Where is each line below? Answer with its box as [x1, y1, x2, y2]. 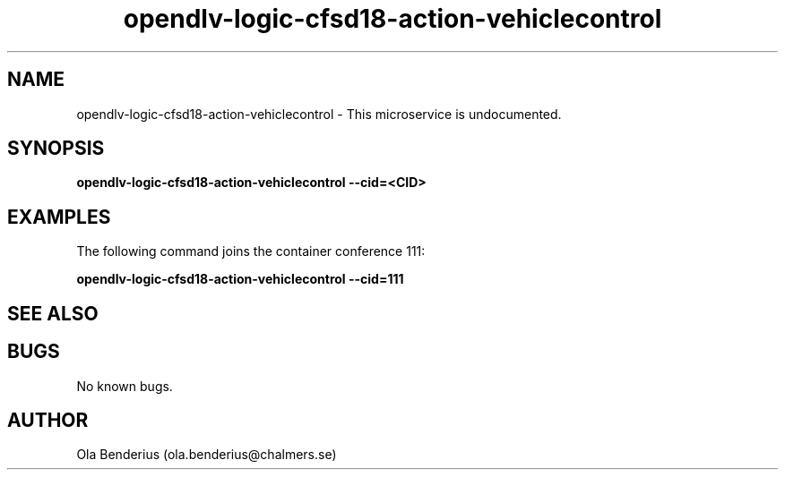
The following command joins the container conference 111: [76, 243, 426, 260]
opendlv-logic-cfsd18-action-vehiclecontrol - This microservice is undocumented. [76, 106, 562, 122]
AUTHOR [7, 408, 89, 431]
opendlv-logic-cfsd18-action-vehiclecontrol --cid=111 [76, 271, 404, 287]
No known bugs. [76, 378, 173, 394]
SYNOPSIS [7, 137, 105, 160]
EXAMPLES [7, 205, 111, 228]
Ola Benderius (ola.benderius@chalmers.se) [76, 447, 337, 463]
